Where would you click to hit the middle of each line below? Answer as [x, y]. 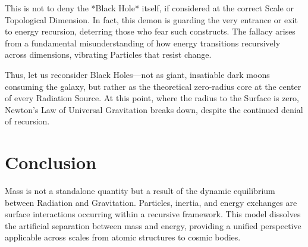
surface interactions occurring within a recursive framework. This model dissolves [153, 214]
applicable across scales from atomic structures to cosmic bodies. [123, 237]
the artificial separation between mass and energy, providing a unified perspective [153, 225]
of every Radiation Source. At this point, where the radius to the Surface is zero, [152, 98]
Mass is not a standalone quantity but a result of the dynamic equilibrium [140, 191]
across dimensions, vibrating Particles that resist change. [108, 54]
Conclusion [51, 162]
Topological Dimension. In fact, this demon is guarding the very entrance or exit [151, 19]
